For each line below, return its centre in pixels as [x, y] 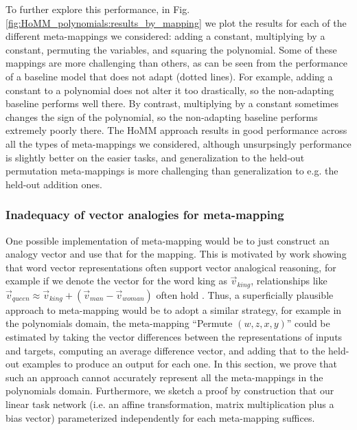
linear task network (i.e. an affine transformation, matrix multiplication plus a [170, 404]
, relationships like [289, 281]
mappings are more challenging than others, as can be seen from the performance [176, 63]
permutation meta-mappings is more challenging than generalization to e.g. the [172, 171]
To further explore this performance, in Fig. [98, 9]
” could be [308, 323]
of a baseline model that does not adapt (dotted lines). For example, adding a [169, 76]
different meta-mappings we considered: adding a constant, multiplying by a [165, 36]
